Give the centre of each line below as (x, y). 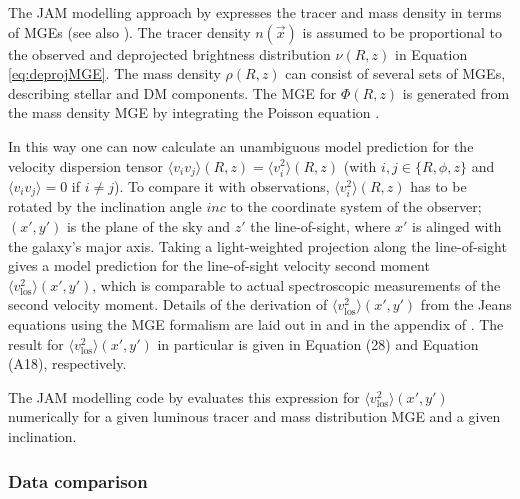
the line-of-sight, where (320, 226)
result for (36, 343)
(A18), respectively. (67, 363)
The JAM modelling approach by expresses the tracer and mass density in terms (255, 12)
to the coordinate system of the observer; (356, 206)
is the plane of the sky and (148, 226)
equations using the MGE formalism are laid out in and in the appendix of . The (256, 324)
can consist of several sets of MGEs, (395, 73)
